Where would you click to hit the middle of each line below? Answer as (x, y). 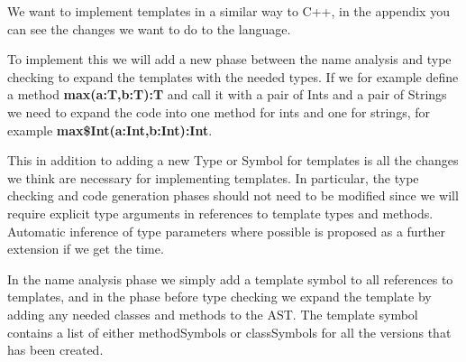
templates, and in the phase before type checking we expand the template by (219, 297)
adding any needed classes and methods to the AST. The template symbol (213, 314)
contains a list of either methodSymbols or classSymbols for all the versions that (229, 332)
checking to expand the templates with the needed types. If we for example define (233, 76)
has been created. (55, 350)
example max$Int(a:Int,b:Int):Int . (110, 130)
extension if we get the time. (86, 249)
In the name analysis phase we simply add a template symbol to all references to (230, 278)
